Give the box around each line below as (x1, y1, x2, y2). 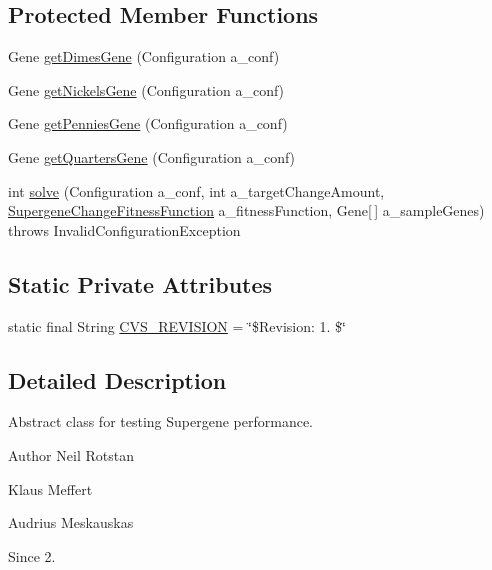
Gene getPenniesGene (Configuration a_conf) (8, 113, 288, 134)
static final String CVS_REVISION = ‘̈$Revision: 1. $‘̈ (8, 315, 346, 336)
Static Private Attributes (8, 268, 273, 299)
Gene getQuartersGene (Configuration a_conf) (8, 146, 296, 167)
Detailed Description (8, 364, 227, 395)
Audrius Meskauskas (8, 512, 134, 533)
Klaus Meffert (8, 478, 93, 499)
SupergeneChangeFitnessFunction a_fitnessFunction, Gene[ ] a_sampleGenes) (8, 200, 485, 221)
